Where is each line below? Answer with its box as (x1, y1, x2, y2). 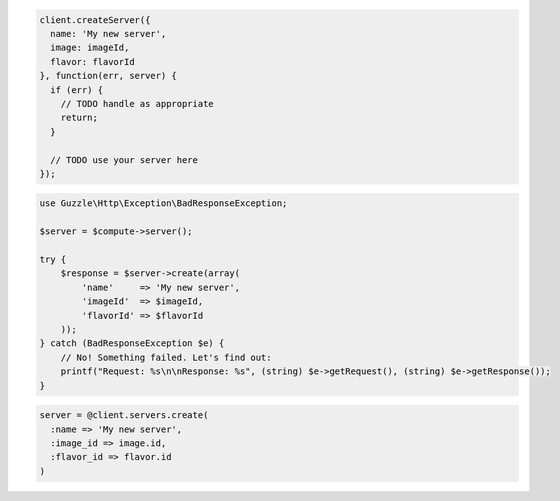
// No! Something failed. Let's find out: (60, 351, 272, 363)
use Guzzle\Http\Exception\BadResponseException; (39, 198, 288, 209)
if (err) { (50, 84, 104, 95)
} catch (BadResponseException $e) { (39, 338, 225, 349)
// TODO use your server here (50, 154, 199, 165)
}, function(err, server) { (39, 70, 177, 82)
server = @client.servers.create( (39, 410, 209, 421)
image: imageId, (50, 42, 130, 54)
